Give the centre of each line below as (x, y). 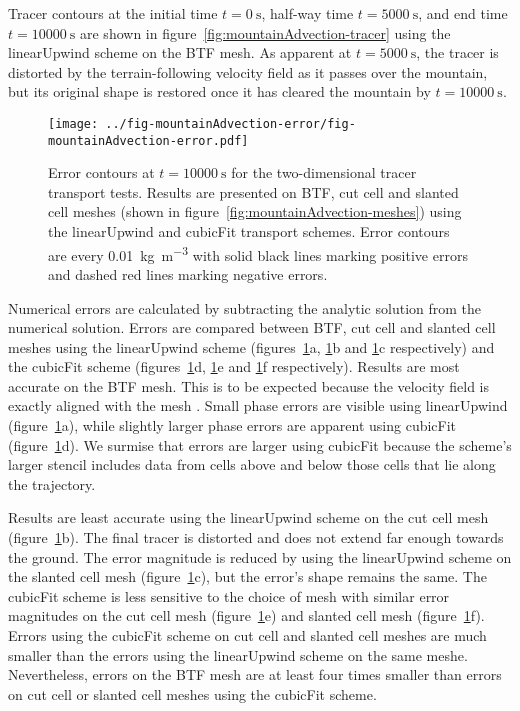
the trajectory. (52, 483)
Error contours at (101, 172)
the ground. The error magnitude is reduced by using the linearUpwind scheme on (260, 556)
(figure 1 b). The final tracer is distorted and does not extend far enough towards (256, 537)
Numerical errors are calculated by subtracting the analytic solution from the (245, 307)
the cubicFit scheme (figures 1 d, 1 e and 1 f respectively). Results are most (234, 366)
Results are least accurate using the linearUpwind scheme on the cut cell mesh (248, 517)
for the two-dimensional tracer (324, 172)
